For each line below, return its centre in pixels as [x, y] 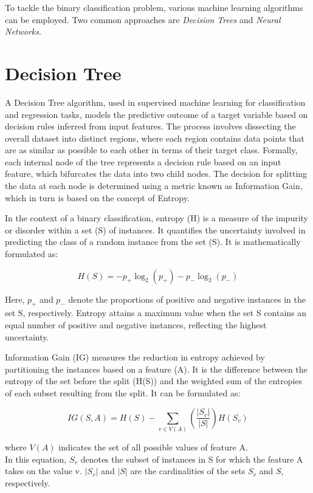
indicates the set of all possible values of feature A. [153, 446]
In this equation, [36, 459]
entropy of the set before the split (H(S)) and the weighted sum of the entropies [154, 381]
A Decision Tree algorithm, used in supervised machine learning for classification [155, 102]
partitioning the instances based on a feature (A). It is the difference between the [156, 369]
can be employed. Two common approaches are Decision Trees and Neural [143, 19]
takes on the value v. [43, 471]
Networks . [23, 31]
